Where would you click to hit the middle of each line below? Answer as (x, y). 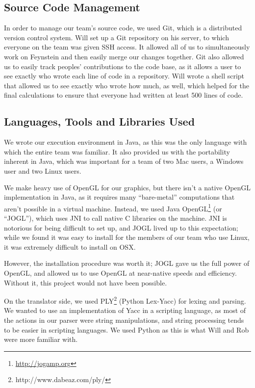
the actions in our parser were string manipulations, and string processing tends (124, 320)
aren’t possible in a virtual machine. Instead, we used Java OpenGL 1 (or (113, 207)
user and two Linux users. (43, 170)
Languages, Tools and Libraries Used (100, 121)
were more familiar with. (41, 339)
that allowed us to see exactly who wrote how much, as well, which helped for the (127, 85)
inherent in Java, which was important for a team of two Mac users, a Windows (124, 161)
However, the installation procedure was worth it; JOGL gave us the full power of (127, 263)
